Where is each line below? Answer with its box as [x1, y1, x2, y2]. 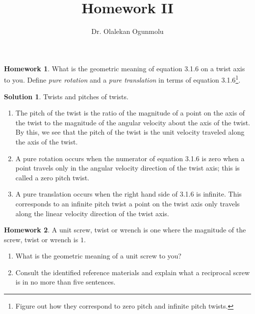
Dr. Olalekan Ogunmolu [91, 26, 164, 36]
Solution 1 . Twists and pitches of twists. [4, 91, 128, 101]
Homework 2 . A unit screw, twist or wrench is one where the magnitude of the [4, 225, 246, 235]
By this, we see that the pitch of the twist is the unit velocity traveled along [15, 127, 245, 137]
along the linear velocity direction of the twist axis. [15, 208, 169, 218]
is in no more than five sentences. [15, 277, 116, 287]
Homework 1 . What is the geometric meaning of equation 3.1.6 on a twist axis [4, 63, 245, 73]
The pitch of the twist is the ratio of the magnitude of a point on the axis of [15, 108, 245, 118]
